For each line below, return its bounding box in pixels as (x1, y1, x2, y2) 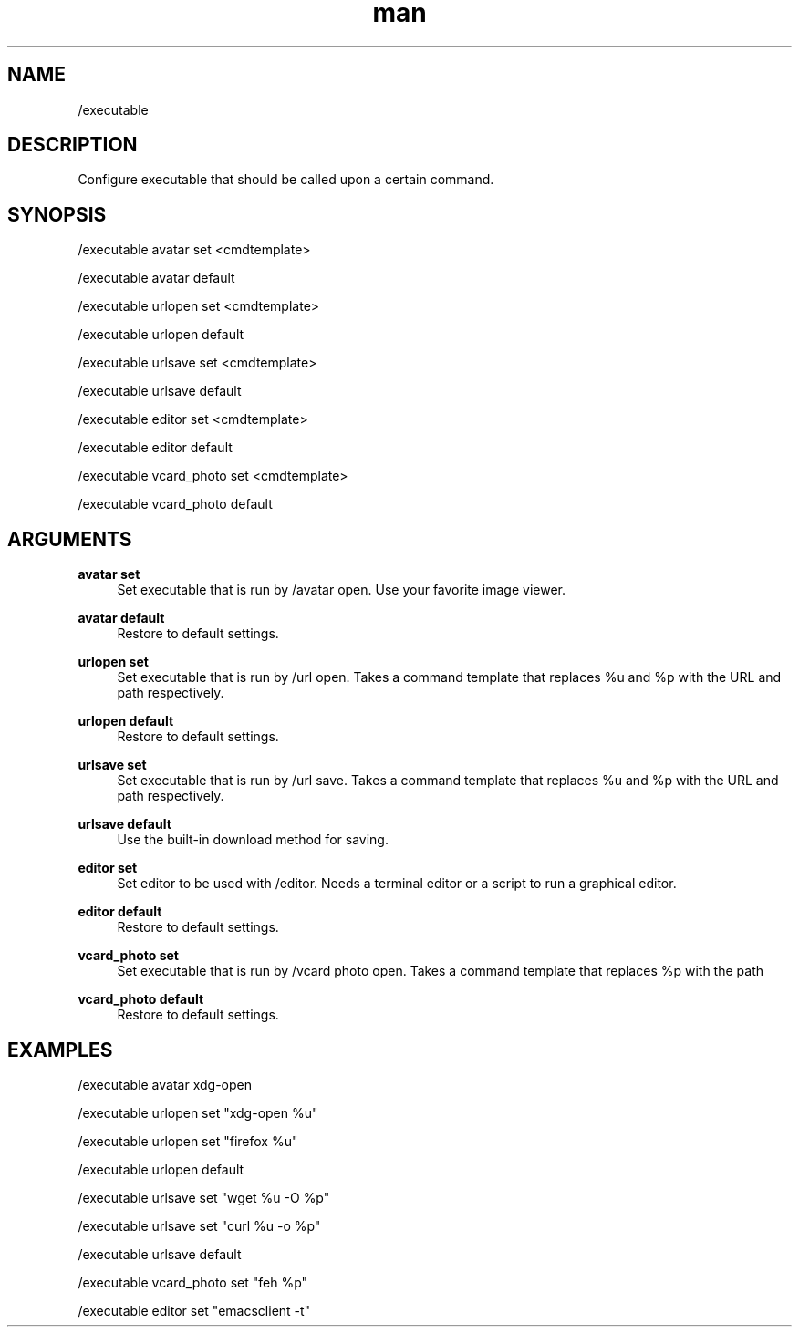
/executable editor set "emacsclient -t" (78, 1302, 311, 1318)
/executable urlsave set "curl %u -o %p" (78, 1217, 321, 1234)
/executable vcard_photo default (78, 496, 273, 512)
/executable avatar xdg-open (78, 1076, 252, 1092)
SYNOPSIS (7, 202, 107, 226)
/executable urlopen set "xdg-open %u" (78, 1104, 318, 1121)
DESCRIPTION (7, 133, 138, 157)
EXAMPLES (7, 1038, 113, 1061)
